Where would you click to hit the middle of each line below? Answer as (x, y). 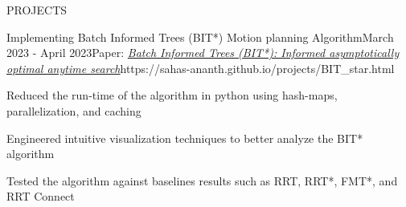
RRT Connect (41, 196)
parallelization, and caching (74, 110)
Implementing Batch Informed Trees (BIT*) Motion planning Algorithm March (200, 37)
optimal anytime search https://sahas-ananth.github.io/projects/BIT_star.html (201, 68)
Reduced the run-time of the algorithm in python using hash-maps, (172, 95)
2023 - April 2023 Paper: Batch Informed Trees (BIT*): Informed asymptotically (203, 53)
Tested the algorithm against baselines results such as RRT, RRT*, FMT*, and (202, 180)
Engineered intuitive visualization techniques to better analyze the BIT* (185, 138)
